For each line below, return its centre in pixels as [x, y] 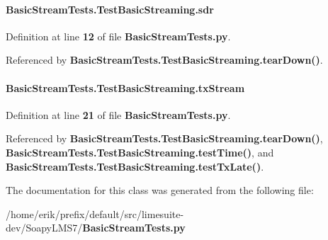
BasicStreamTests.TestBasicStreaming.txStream [125, 87]
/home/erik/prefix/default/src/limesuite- [95, 213]
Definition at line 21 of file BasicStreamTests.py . [118, 114]
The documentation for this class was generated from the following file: [160, 190]
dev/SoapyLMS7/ [44, 228]
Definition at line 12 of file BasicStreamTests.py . [118, 36]
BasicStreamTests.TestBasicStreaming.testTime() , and [140, 152]
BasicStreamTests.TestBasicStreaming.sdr [110, 9]
